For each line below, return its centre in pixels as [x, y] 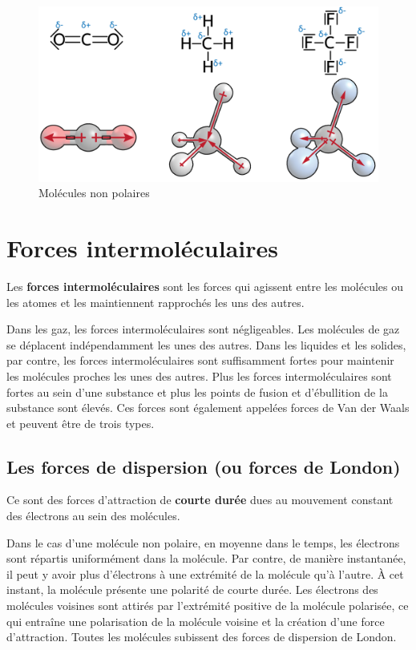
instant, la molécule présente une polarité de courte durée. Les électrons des [192, 589]
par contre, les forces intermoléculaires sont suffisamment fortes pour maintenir [200, 360]
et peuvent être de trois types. [81, 423]
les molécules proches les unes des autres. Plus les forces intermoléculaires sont [199, 375]
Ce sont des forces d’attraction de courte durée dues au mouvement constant [200, 500]
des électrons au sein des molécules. [93, 516]
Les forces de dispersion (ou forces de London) [204, 466]
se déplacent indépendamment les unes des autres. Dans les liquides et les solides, [206, 344]
